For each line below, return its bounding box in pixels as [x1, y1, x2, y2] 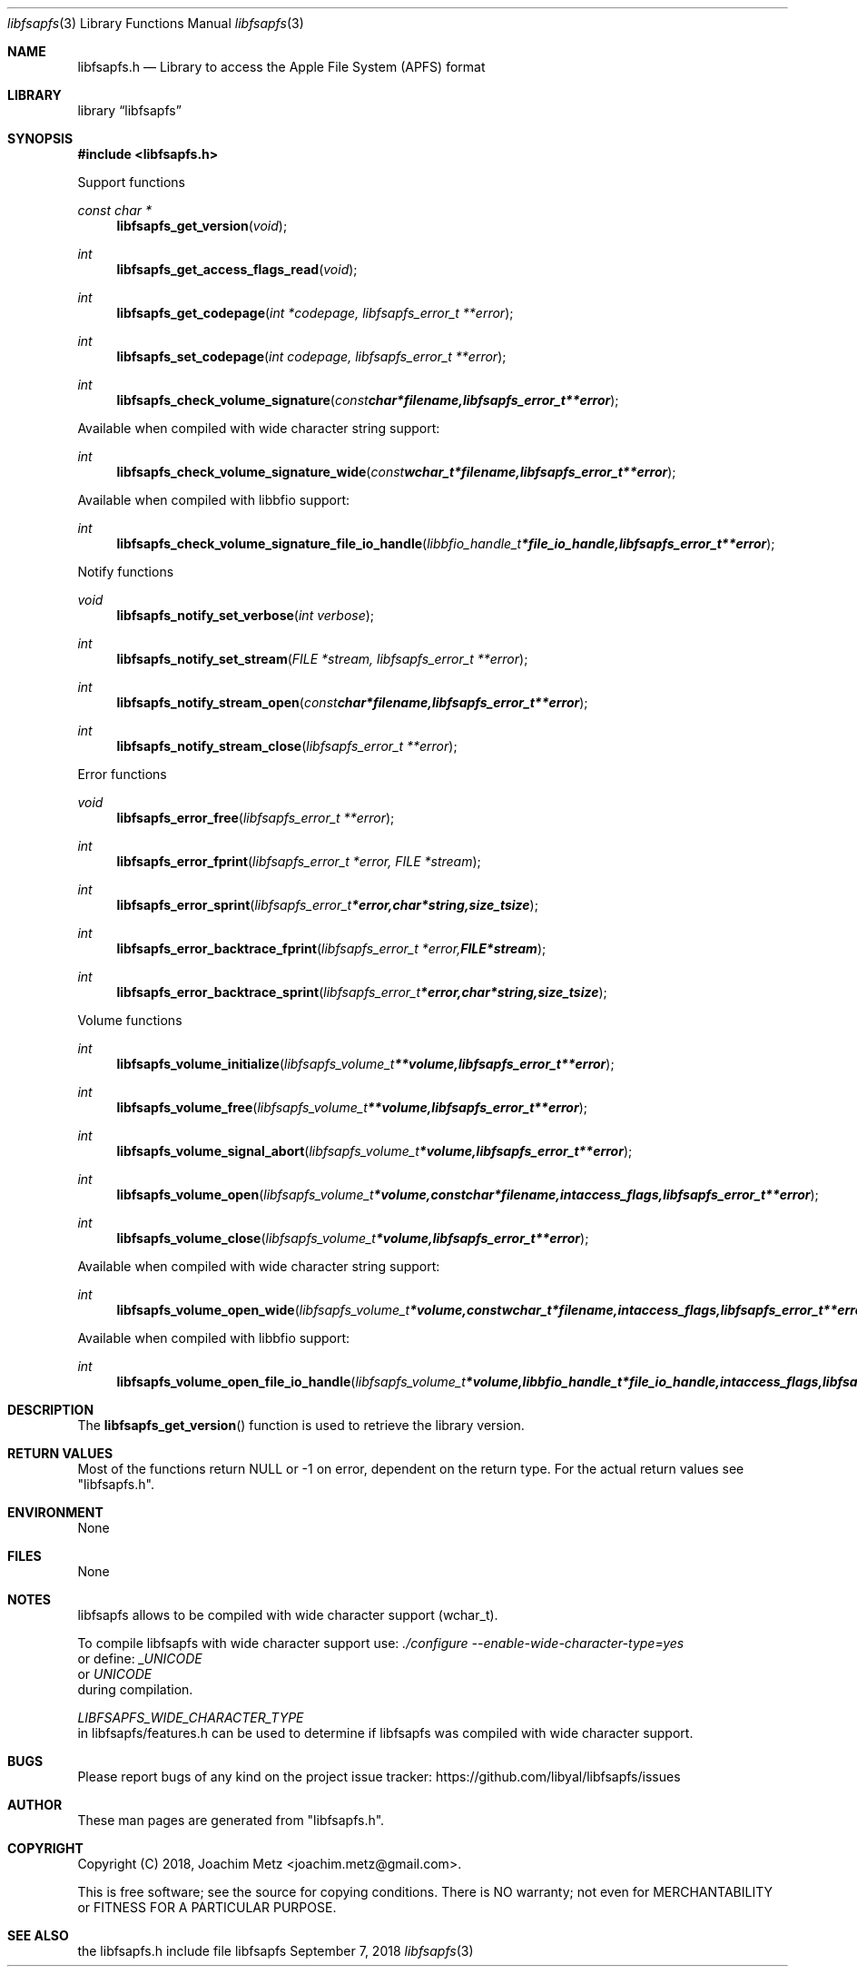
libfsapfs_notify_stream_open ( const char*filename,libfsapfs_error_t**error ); [116, 695, 588, 710]
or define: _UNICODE [77, 1651, 202, 1666]
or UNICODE [77, 1666, 153, 1682]
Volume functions [77, 1012, 182, 1028]
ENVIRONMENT [7, 1505, 103, 1520]
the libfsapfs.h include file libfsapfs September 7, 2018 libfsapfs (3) [77, 1943, 474, 1959]
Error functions [77, 766, 167, 782]
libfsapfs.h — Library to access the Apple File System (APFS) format [77, 59, 486, 74]
